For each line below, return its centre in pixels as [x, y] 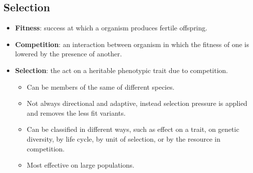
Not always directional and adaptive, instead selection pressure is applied [137, 103]
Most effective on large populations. [80, 165]
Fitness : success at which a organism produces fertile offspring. [111, 28]
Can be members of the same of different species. [101, 86]
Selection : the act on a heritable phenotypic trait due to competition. [121, 70]
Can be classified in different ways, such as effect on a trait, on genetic [133, 129]
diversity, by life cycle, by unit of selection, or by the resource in [124, 138]
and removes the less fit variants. [76, 112]
